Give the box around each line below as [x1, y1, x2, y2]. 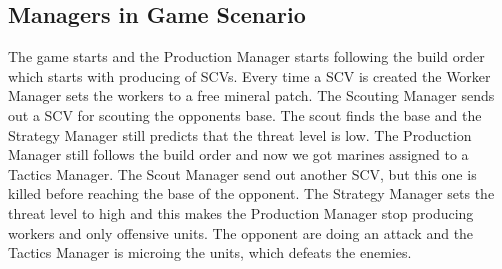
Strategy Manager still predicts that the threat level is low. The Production [8, 124, 472, 145]
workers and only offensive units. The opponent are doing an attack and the [8, 222, 474, 243]
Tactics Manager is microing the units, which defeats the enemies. [8, 242, 412, 263]
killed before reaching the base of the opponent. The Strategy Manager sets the [8, 183, 495, 204]
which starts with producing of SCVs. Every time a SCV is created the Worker [8, 65, 491, 86]
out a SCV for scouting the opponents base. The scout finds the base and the [8, 104, 482, 125]
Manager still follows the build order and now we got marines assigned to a [8, 144, 469, 165]
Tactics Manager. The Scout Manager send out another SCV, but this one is [8, 163, 477, 184]
